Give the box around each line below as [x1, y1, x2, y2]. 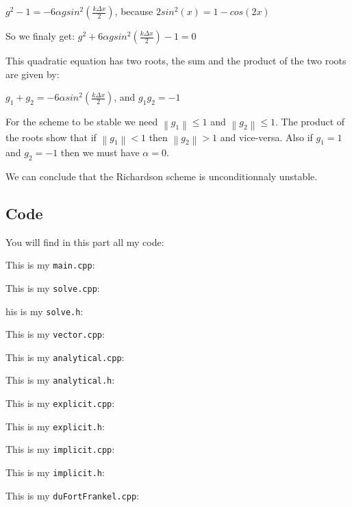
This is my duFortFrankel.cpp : [5, 488, 139, 502]
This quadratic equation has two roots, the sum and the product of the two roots [5, 53, 347, 67]
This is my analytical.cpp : [5, 349, 125, 364]
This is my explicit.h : [5, 419, 105, 433]
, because [114, 4, 153, 18]
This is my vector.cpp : [5, 327, 105, 341]
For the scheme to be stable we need [5, 114, 158, 129]
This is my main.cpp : [5, 258, 95, 272]
